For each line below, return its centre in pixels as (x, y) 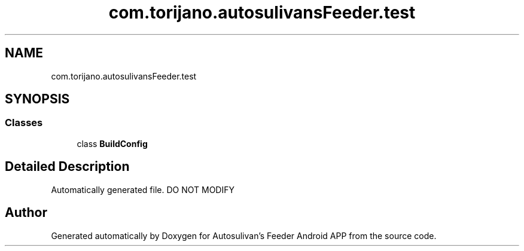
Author (26, 213)
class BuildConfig (112, 143)
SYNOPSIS (37, 99)
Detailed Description (67, 167)
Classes (24, 123)
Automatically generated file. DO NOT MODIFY (143, 189)
